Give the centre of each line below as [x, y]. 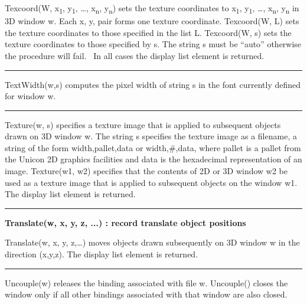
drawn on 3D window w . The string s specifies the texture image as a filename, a [151, 136]
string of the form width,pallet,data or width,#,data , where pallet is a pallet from [153, 147]
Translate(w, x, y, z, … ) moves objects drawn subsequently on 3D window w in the [152, 242]
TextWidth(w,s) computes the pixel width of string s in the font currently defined [153, 84]
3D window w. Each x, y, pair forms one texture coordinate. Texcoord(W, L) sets [152, 21]
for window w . [30, 96]
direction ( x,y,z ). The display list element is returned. [102, 254]
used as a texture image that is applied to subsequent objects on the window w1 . [151, 182]
